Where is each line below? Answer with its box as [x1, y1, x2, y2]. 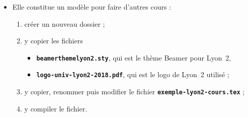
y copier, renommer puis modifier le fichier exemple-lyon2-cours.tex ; [24, 86, 245, 97]
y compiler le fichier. [24, 103, 88, 113]
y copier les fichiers [24, 35, 83, 46]
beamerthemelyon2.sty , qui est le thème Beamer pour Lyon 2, [36, 52, 231, 63]
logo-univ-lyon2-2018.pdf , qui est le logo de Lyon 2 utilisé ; [36, 69, 229, 80]
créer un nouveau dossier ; [24, 18, 105, 29]
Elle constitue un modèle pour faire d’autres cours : [12, 2, 172, 12]
